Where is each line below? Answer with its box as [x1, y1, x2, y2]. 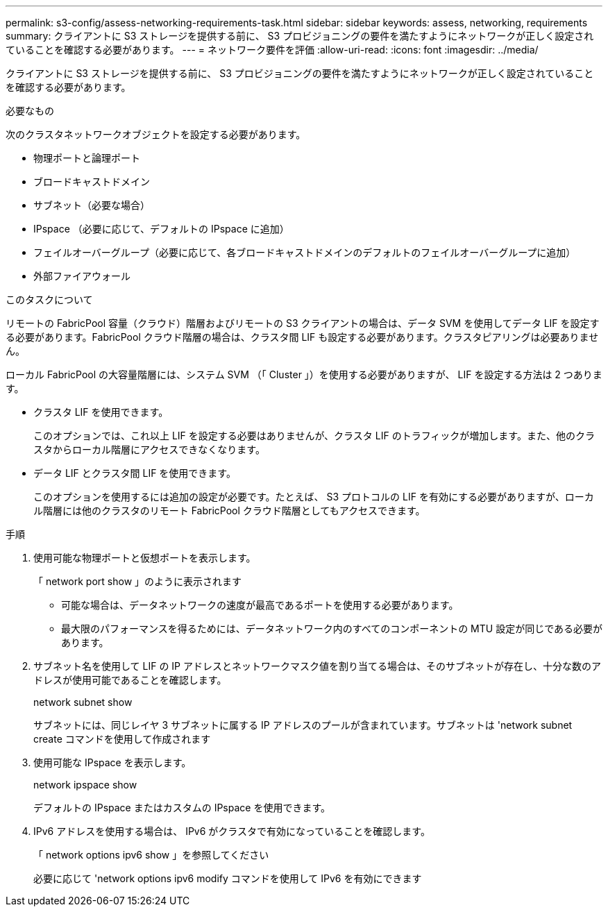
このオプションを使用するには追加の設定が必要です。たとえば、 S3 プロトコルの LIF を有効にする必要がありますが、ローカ [33, 491, 594, 503]
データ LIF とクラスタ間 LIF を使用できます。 [33, 467, 236, 479]
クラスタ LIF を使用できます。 [33, 406, 169, 418]
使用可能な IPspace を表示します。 [33, 757, 192, 768]
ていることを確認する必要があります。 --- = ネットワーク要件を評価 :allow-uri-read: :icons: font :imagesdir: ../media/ [6, 44, 539, 56]
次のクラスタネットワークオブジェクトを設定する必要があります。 [6, 128, 306, 140]
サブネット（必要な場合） [33, 199, 150, 211]
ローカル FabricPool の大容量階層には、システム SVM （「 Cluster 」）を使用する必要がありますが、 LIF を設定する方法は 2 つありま [6, 369, 602, 380]
